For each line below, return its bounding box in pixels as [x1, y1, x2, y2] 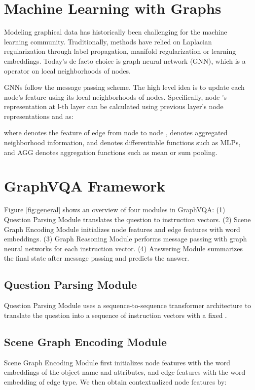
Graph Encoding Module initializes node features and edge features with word [4, 224, 240, 234]
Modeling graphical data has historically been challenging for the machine [4, 27, 227, 37]
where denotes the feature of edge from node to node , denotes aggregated [4, 127, 228, 138]
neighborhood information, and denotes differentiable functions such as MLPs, [4, 137, 241, 148]
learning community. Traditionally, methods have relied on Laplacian [4, 36, 212, 46]
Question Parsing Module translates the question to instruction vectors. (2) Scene [4, 214, 251, 224]
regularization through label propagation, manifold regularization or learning [4, 46, 236, 56]
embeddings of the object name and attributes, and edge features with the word [4, 367, 246, 377]
